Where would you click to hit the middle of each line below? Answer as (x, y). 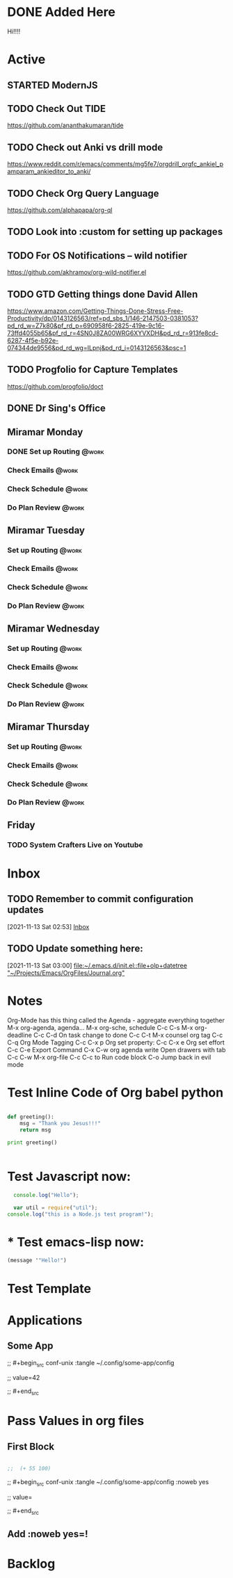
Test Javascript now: (69, 1177)
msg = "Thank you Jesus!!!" (60, 1124)
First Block (31, 1446)
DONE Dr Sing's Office (56, 409)
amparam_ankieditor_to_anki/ (49, 172)
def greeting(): (31, 1117)
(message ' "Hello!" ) (37, 1261)
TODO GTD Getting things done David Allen (103, 294)
